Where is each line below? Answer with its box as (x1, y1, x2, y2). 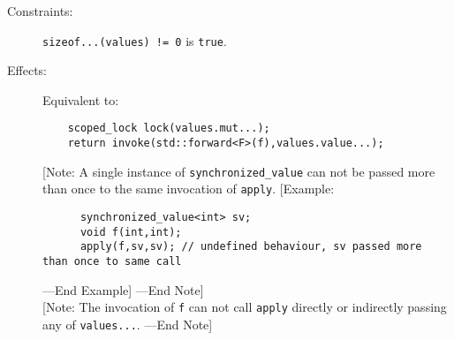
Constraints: (7, 2, 73, 19)
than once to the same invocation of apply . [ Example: (42, 179, 335, 198)
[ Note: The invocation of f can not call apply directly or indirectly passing (42, 298, 447, 316)
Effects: (7, 61, 47, 79)
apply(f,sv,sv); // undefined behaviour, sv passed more (79, 240, 422, 253)
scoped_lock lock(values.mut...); (67, 122, 270, 135)
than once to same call (42, 255, 182, 268)
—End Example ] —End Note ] (42, 280, 204, 298)
